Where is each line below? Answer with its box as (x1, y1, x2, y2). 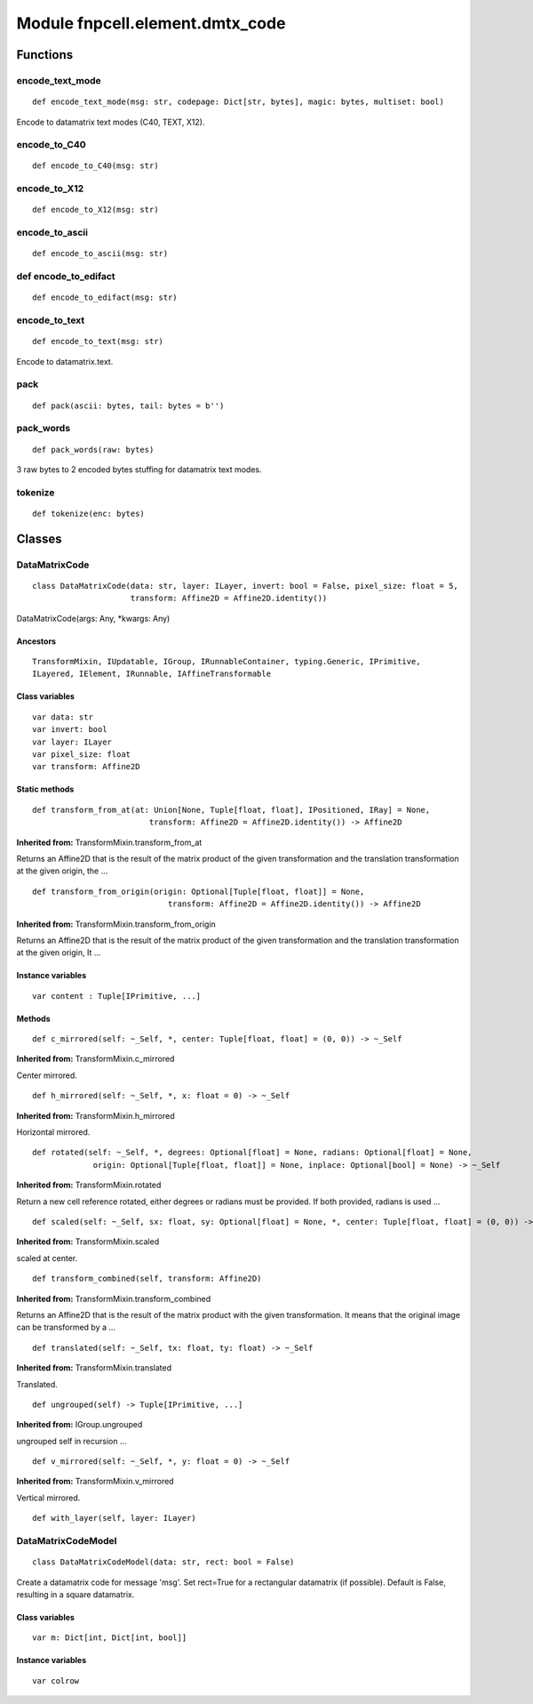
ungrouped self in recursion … (16, 1435, 127, 1446)
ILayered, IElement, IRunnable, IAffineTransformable (32, 669, 271, 679)
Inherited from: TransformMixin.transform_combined (16, 1293, 211, 1304)
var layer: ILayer (32, 736, 113, 747)
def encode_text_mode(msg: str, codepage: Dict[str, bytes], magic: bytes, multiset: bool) (32, 97, 444, 107)
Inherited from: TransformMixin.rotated (16, 1179, 162, 1191)
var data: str (32, 711, 93, 722)
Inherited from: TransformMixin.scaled (16, 1236, 160, 1247)
